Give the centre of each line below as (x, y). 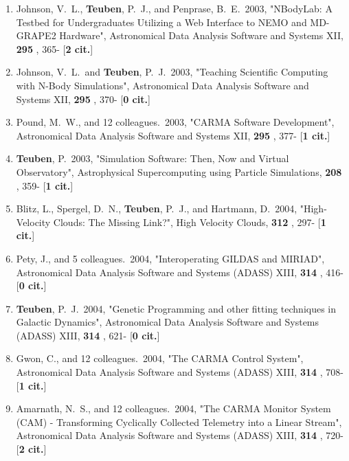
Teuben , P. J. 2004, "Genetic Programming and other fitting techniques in (176, 308)
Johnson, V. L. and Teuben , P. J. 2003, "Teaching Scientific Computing (172, 72)
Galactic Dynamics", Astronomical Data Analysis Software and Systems (168, 322)
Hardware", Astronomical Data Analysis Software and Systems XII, (201, 35)
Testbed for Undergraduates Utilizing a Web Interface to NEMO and (161, 22)
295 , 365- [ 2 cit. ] (55, 48)
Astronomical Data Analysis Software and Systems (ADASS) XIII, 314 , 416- (180, 272)
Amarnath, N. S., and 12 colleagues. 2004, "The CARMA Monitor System (173, 408)
